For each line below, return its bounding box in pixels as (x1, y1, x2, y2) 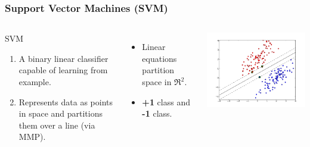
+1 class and (142, 95, 190, 108)
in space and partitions (18, 107, 103, 120)
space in (142, 76, 172, 87)
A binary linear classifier (18, 52, 108, 64)
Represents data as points (18, 95, 113, 108)
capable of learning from (18, 64, 108, 76)
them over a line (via (18, 118, 95, 131)
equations (142, 52, 177, 64)
